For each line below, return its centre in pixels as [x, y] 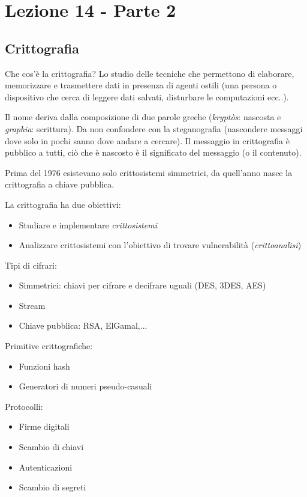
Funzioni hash [44, 366]
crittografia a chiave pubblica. [60, 184]
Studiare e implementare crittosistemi [88, 224]
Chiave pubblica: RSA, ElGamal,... [83, 325]
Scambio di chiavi [51, 447]
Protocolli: [24, 406]
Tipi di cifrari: [31, 265]
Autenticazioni [46, 467]
